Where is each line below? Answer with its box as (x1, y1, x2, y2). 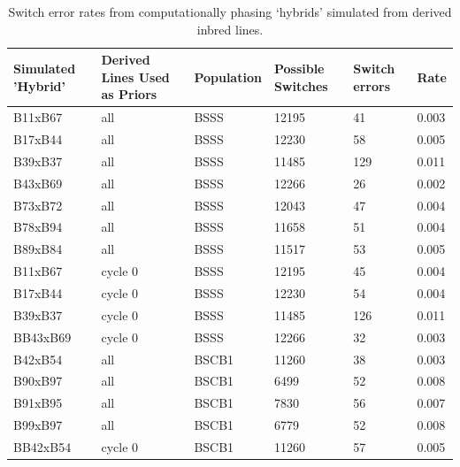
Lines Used (101, 67, 170, 86)
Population (194, 67, 262, 86)
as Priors (101, 85, 157, 103)
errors (353, 76, 391, 95)
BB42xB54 (13, 437, 72, 456)
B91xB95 (13, 394, 63, 412)
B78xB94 (13, 218, 63, 236)
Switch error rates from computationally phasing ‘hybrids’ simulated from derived (8, 3, 452, 20)
